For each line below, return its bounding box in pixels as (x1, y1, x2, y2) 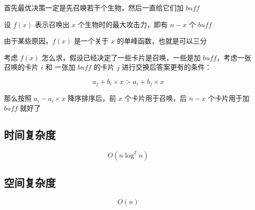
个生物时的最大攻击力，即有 (78, 19, 168, 29)
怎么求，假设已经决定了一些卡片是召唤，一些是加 (41, 52, 201, 62)
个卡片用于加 (208, 93, 250, 103)
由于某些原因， (4, 36, 52, 46)
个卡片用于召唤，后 (124, 93, 187, 103)
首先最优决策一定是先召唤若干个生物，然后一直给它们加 (4, 2, 183, 12)
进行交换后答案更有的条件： (122, 62, 212, 72)
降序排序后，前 (68, 93, 116, 103)
